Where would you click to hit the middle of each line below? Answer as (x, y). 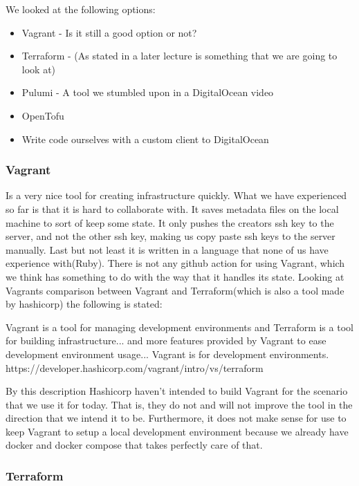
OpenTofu (43, 115)
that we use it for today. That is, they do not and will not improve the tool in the (179, 404)
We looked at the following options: (81, 9)
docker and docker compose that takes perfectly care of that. (134, 445)
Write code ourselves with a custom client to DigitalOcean (145, 139)
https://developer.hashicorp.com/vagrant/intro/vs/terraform (135, 367)
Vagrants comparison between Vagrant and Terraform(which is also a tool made (175, 290)
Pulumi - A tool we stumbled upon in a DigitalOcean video (148, 92)
